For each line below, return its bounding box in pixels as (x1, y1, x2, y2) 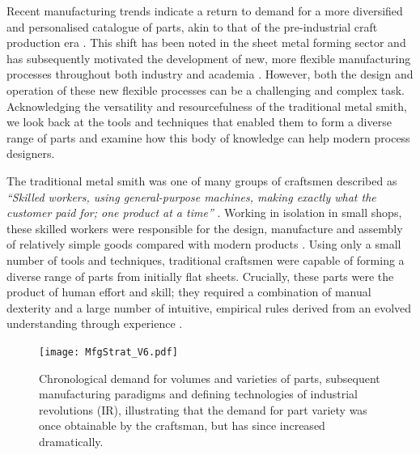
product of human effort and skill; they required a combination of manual (6, 283, 371, 300)
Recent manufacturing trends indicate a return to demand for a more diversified (6, 2, 403, 19)
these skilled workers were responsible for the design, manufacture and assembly (6, 219, 403, 236)
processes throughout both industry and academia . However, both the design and (6, 66, 414, 83)
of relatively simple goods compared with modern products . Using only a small (6, 236, 401, 253)
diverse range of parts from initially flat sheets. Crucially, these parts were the (6, 267, 394, 284)
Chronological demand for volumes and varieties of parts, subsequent (39, 369, 380, 386)
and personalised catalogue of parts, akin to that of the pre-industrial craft (6, 18, 378, 35)
